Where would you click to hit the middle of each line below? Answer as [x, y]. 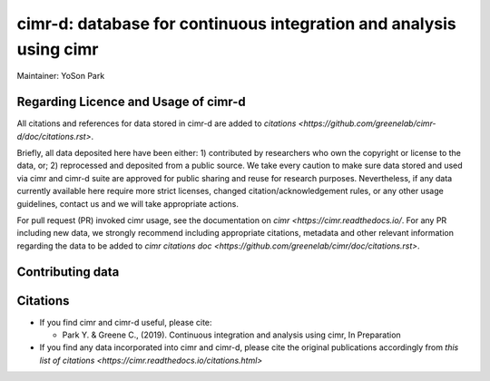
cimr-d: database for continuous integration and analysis [237, 24]
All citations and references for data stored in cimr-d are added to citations [157, 123]
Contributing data [68, 272]
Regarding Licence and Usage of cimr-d [131, 102]
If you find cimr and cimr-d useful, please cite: [126, 322]
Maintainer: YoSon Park [61, 76]
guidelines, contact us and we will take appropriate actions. [128, 203]
